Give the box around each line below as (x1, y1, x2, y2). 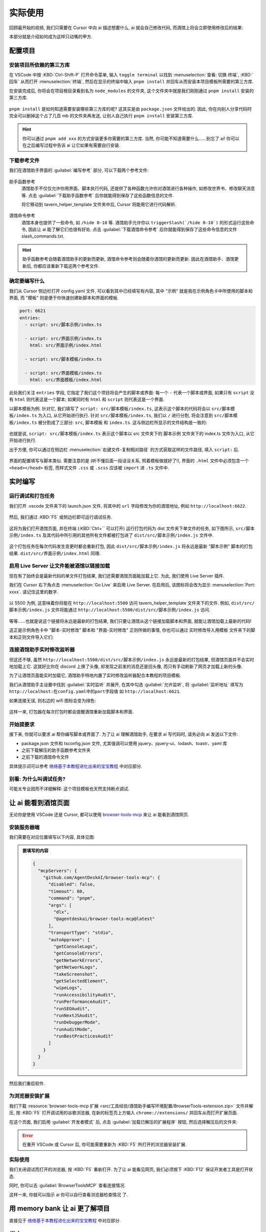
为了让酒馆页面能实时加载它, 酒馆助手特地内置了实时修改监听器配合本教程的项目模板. (9, 673, 182, 679)
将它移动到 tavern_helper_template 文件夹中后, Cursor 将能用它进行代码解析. (21, 201, 177, 207)
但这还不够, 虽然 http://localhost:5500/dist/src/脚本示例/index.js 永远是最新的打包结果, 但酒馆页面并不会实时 (9, 656, 254, 662)
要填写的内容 (22, 848, 49, 854)
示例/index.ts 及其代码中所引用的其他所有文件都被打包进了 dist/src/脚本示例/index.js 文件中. (9, 532, 214, 538)
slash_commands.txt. (21, 233, 65, 239)
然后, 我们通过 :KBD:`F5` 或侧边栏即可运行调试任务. (9, 514, 113, 520)
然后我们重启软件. (9, 1080, 45, 1086)
